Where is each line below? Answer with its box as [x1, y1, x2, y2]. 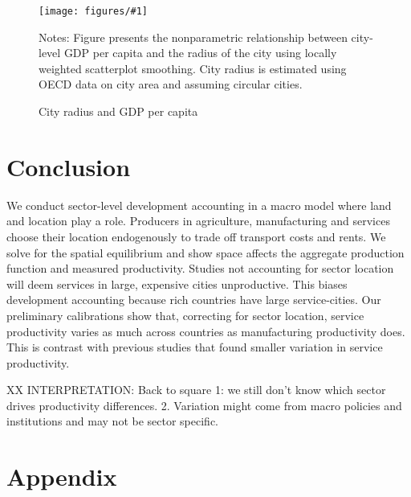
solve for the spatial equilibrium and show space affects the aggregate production [6, 244, 405, 261]
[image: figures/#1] [39, 6, 149, 17]
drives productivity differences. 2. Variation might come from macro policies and [6, 396, 402, 413]
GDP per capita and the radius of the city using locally [63, 44, 337, 61]
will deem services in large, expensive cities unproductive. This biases [6, 275, 348, 292]
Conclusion [6, 150, 131, 183]
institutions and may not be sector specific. [6, 413, 219, 429]
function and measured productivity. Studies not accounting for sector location [6, 260, 394, 277]
